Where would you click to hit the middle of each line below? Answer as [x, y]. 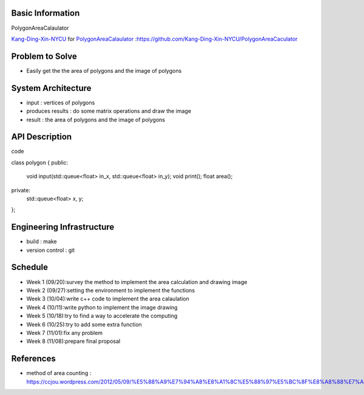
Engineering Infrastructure [63, 227]
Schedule [30, 267]
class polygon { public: [40, 162]
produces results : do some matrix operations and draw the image [109, 111]
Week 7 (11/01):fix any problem [65, 333]
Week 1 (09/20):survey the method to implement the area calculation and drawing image [137, 282]
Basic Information [45, 13]
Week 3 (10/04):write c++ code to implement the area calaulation [108, 299]
